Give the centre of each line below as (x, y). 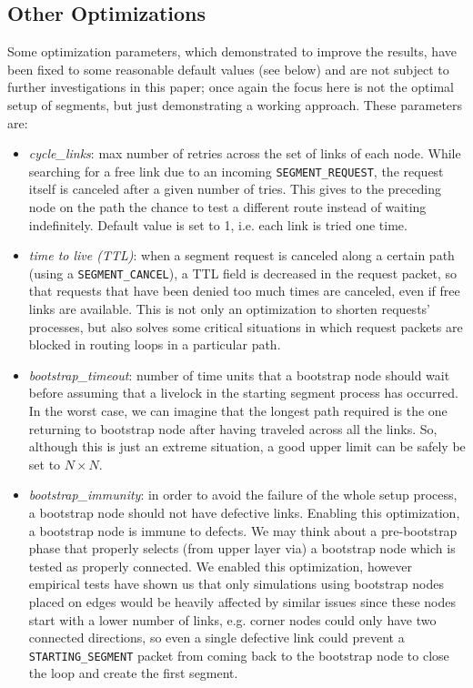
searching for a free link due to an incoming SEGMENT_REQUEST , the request (236, 171)
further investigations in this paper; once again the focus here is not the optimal (231, 87)
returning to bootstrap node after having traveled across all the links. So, (233, 428)
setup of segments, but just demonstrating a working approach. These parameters (235, 104)
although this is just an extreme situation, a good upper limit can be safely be (247, 446)
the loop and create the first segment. (133, 673)
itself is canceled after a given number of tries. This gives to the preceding (235, 189)
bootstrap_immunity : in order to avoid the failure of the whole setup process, (243, 495)
